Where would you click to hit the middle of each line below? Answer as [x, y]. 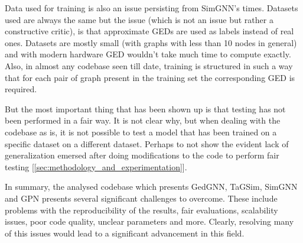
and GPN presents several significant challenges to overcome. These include [141, 198]
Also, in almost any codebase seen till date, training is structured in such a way [149, 65]
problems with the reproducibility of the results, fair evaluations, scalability [141, 210]
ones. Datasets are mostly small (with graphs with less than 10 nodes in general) [151, 42]
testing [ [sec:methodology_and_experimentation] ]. [96, 166]
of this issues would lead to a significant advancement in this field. [125, 233]
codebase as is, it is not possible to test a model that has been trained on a [141, 132]
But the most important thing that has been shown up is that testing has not [145, 108]
